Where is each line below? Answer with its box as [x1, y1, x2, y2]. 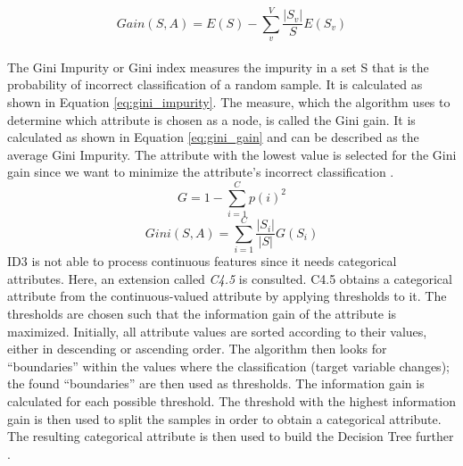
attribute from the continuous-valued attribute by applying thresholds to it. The [7, 287, 447, 305]
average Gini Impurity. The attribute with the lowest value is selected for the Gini [7, 145, 457, 163]
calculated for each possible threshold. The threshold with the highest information [7, 391, 457, 410]
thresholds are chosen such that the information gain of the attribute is [7, 304, 397, 322]
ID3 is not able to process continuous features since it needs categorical [7, 252, 397, 270]
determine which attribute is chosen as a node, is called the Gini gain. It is [7, 110, 416, 129]
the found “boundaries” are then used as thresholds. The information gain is [7, 374, 425, 393]
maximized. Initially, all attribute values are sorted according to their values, [7, 321, 427, 340]
